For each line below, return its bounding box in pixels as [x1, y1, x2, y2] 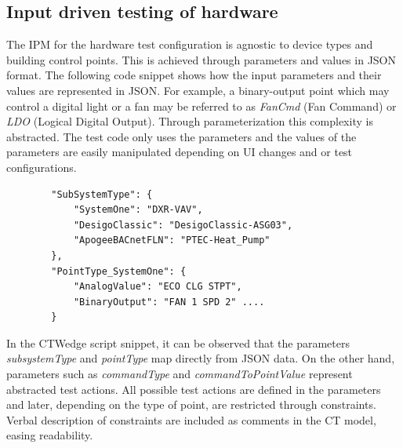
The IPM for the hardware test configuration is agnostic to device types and [6, 36, 373, 53]
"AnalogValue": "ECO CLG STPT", [73, 281, 242, 293]
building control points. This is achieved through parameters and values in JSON [6, 51, 396, 67]
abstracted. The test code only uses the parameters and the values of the [6, 128, 357, 144]
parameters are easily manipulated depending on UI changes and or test [6, 144, 353, 160]
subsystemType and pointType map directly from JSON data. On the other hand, [6, 350, 395, 366]
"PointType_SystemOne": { [51, 265, 187, 277]
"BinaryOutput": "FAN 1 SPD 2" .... [73, 296, 265, 308]
